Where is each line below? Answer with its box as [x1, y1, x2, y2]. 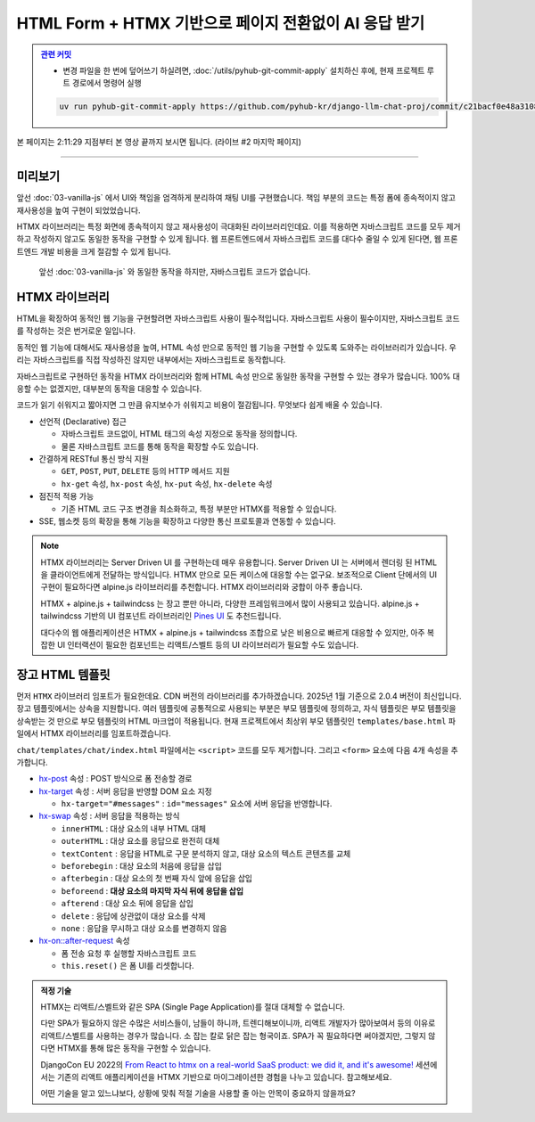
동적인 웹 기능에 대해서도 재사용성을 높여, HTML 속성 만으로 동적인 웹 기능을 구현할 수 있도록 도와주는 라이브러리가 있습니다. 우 [16, 341, 457, 352]
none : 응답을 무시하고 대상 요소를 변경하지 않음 [61, 922, 227, 933]
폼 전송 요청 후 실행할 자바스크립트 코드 [61, 947, 197, 958]
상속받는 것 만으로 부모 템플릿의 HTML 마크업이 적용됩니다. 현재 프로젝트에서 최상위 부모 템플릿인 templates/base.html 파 [16, 716, 457, 726]
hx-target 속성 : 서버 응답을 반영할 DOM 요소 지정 [38, 785, 213, 797]
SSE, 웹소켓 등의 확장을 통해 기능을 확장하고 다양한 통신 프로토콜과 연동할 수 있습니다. [38, 515, 336, 526]
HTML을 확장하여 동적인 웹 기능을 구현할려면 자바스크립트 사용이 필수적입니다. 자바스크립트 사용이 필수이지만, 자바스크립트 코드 [16, 313, 460, 324]
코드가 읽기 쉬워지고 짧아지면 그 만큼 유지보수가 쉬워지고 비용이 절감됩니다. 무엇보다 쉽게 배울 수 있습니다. [16, 399, 383, 410]
